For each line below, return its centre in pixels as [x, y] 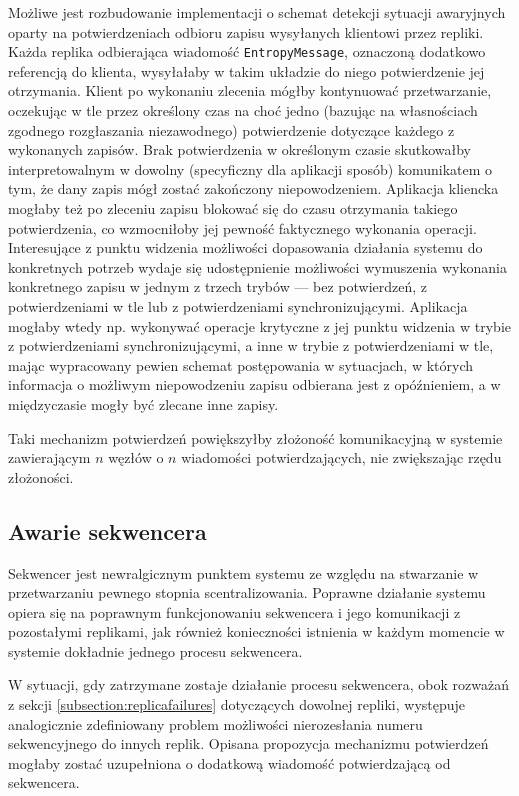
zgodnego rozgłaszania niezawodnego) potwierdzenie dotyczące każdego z [231, 129]
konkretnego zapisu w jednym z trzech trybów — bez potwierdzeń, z [218, 286]
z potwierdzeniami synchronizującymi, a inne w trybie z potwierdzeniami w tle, [251, 345]
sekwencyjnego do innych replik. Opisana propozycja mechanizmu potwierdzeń [248, 743]
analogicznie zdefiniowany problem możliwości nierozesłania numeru [215, 723]
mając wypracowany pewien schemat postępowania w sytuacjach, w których [240, 364]
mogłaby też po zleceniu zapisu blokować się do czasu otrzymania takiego [233, 208]
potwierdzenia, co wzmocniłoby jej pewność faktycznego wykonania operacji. [242, 227]
